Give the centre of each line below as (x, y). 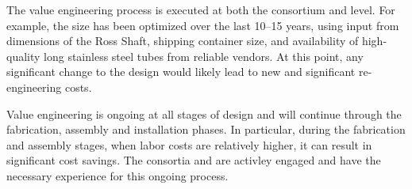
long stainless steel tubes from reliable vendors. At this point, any (204, 56)
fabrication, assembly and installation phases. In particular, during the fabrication (206, 129)
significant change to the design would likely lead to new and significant (181, 72)
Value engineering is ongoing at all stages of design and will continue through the (204, 113)
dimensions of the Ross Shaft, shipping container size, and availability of (183, 41)
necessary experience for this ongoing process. (117, 175)
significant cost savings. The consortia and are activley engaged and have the (194, 160)
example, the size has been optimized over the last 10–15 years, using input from (203, 25)
